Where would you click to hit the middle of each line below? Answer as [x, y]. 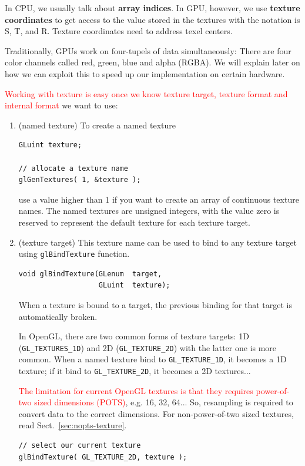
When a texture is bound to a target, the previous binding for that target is [155, 304]
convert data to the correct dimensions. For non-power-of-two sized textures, [156, 413]
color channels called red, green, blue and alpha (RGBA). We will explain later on [152, 62]
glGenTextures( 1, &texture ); [80, 180]
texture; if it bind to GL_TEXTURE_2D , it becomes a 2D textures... [135, 371]
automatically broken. [58, 316]
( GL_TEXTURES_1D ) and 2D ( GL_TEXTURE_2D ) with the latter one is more [148, 347]
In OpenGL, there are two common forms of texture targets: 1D [134, 336]
